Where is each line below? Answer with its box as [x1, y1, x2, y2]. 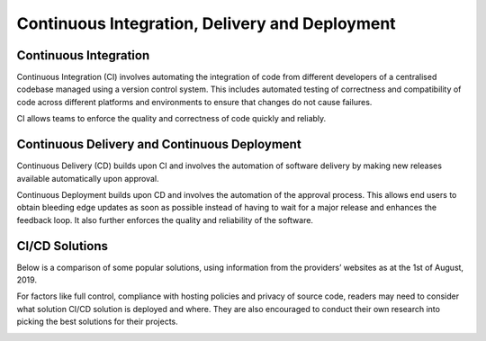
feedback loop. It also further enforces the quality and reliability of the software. [16, 214, 314, 225]
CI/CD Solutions [16, 238, 108, 254]
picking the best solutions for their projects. [16, 316, 179, 328]
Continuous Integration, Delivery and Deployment [16, 13, 396, 33]
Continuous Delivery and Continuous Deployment [16, 137, 301, 152]
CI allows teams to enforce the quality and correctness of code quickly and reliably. [16, 113, 327, 124]
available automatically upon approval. [16, 173, 159, 184]
